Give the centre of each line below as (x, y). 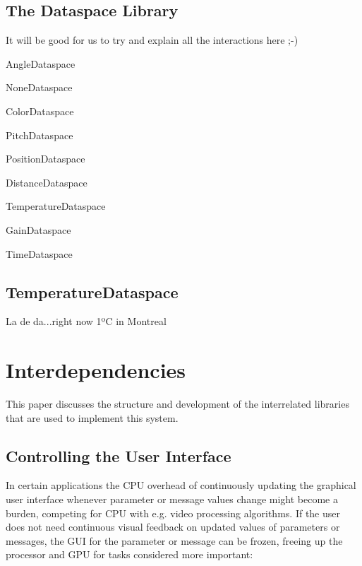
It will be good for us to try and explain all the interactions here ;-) (152, 40)
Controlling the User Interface (119, 455)
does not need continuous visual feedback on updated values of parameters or (173, 527)
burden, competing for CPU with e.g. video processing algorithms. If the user (173, 513)
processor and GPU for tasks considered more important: (129, 554)
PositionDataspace (46, 159)
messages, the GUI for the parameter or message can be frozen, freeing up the (174, 540)
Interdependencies (96, 370)
